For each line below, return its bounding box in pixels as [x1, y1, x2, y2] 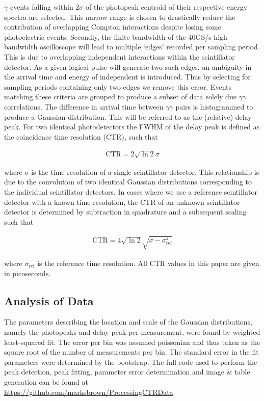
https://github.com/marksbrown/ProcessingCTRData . [4, 386, 175, 397]
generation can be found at [4, 376, 88, 387]
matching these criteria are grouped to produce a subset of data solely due [4, 91, 236, 102]
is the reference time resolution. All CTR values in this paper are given [37, 258, 259, 269]
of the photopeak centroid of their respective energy [86, 2, 248, 12]
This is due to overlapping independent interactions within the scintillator [4, 51, 235, 62]
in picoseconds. [4, 268, 51, 278]
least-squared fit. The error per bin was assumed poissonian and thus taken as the [4, 336, 260, 347]
